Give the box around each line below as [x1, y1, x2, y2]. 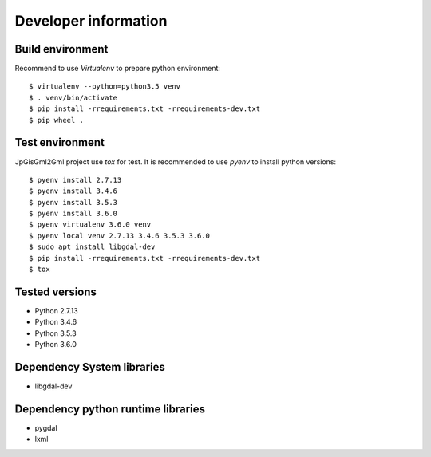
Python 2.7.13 [34, 305, 79, 315]
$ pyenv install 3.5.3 [29, 198, 118, 207]
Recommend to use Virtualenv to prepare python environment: [14, 64, 221, 73]
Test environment [14, 136, 105, 149]
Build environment [14, 42, 109, 56]
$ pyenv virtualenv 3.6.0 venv [29, 220, 152, 229]
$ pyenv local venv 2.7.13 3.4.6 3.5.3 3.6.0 [29, 231, 211, 240]
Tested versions [14, 285, 97, 298]
